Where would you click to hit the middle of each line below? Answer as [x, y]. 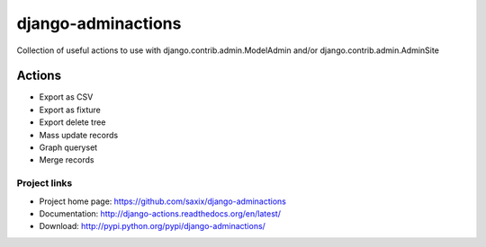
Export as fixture [70, 110]
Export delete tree [72, 122]
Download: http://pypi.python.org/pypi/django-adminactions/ [152, 226]
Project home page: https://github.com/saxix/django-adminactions [163, 201]
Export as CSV [66, 97]
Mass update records [79, 135]
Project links [45, 183]
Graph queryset [68, 147]
